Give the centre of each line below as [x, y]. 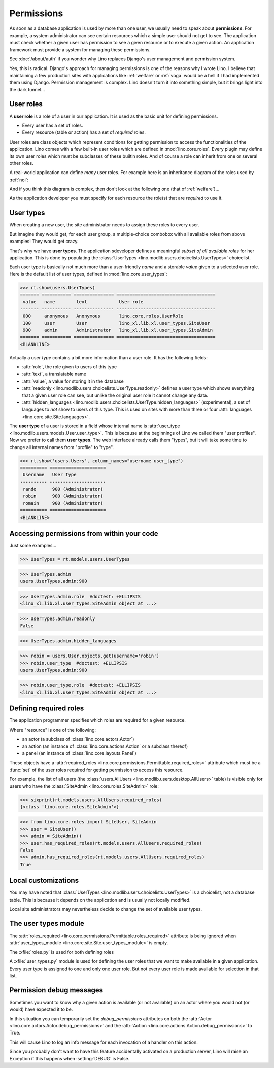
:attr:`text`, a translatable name [54, 374]
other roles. [22, 163]
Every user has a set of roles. [53, 125]
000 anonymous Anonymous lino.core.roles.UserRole [103, 316]
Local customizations [44, 881]
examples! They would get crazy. [44, 242]
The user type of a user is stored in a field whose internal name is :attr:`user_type [95, 426]
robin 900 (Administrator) [63, 496]
